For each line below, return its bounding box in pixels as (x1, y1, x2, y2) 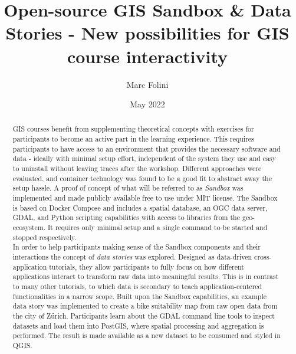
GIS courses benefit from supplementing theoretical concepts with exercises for (12, 124, 254, 134)
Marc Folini (126, 78, 169, 90)
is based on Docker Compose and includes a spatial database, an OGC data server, (12, 202, 268, 212)
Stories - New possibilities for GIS (5, 21, 290, 45)
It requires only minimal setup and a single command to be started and (48, 222, 268, 232)
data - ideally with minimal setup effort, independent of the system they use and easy (12, 153, 277, 163)
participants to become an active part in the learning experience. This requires (12, 134, 254, 144)
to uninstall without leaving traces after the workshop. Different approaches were (12, 163, 262, 173)
